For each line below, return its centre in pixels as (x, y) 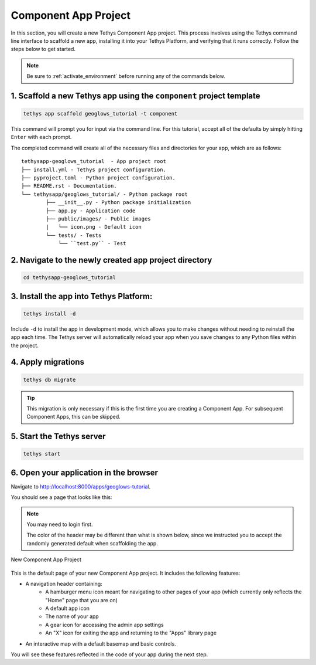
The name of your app (72, 616)
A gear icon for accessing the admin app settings (104, 625)
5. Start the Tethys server (58, 437)
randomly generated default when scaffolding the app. (92, 543)
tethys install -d (49, 313)
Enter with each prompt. (41, 137)
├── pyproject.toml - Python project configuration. (98, 178)
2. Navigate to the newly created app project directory (111, 260)
